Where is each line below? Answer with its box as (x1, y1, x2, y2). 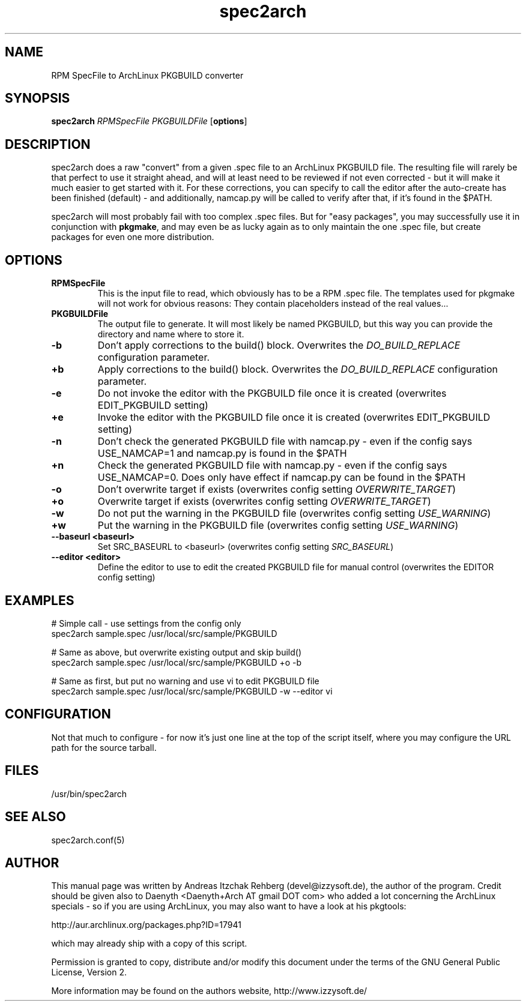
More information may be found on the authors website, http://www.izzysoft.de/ (51, 986, 367, 996)
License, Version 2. (51, 967, 127, 978)
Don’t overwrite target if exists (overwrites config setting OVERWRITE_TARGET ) (97, 483, 456, 496)
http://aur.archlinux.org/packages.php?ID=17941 (51, 920, 241, 930)
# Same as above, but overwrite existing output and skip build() (51, 646, 301, 657)
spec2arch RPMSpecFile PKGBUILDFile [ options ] (51, 116, 247, 127)
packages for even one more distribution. (51, 232, 214, 242)
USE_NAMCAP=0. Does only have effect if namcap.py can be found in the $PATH (97, 471, 465, 484)
